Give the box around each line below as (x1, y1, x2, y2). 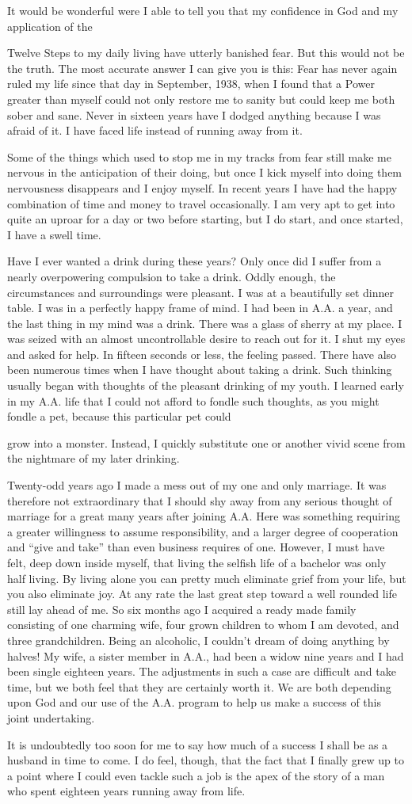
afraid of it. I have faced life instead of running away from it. (7, 122, 303, 139)
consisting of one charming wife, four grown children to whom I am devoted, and (7, 616, 399, 633)
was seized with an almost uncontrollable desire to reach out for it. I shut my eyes (7, 330, 406, 347)
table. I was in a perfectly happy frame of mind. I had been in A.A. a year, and (7, 299, 393, 316)
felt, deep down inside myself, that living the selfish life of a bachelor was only (7, 554, 387, 570)
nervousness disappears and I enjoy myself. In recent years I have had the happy (7, 179, 398, 196)
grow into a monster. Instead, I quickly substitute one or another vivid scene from (7, 434, 406, 451)
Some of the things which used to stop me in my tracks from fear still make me (7, 148, 391, 165)
